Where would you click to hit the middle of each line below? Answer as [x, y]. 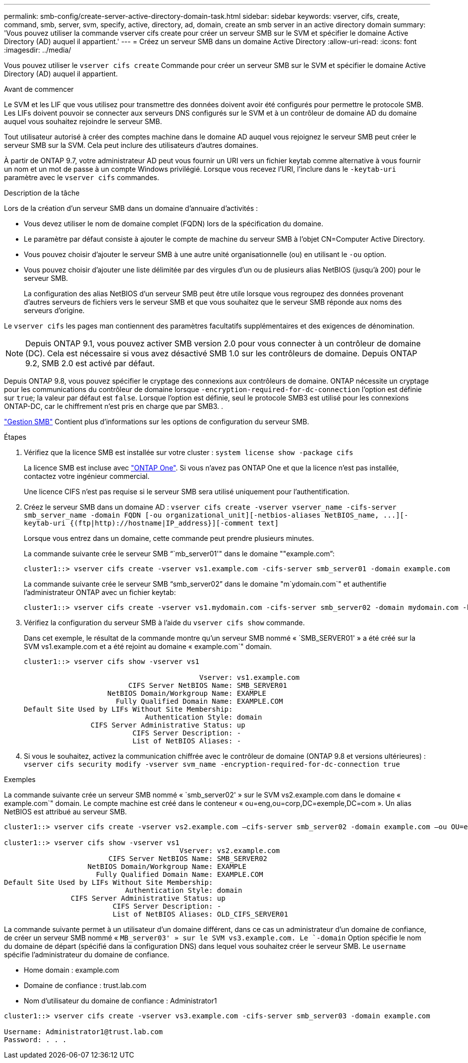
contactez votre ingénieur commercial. [87, 476]
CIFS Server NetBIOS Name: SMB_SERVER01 [208, 685]
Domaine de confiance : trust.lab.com [85, 985]
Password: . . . [35, 1040]
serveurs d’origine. [54, 310]
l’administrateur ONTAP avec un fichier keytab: [100, 592]
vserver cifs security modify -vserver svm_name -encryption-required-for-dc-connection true [212, 764]
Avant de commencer [39, 89]
